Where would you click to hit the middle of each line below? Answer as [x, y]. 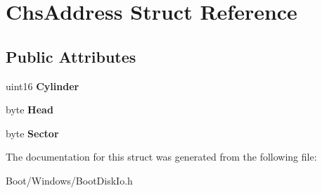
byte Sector [32, 133]
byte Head [30, 110]
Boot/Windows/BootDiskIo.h [69, 180]
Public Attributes [71, 56]
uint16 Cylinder [43, 86]
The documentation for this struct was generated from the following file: [161, 157]
